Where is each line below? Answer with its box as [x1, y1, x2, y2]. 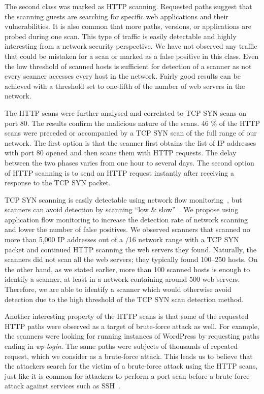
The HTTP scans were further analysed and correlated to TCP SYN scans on [5, 107, 247, 118]
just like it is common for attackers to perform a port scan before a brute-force [5, 370, 250, 381]
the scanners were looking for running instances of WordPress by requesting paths [5, 331, 259, 341]
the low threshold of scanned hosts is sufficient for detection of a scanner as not [5, 60, 252, 71]
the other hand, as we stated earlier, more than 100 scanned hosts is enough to [5, 264, 250, 274]
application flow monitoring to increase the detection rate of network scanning [5, 214, 248, 224]
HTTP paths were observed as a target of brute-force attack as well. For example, [5, 320, 259, 331]
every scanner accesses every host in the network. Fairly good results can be [5, 71, 241, 81]
